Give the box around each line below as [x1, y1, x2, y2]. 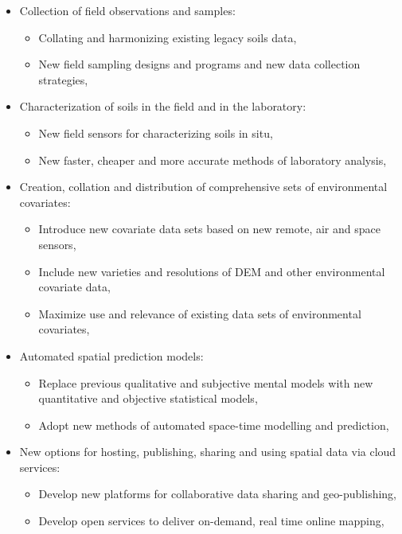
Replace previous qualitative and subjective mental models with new [38, 374, 373, 391]
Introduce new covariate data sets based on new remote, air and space [38, 220, 381, 237]
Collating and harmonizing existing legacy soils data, [38, 29, 297, 45]
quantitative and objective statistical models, [38, 390, 258, 407]
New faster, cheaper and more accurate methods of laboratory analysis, [38, 151, 387, 168]
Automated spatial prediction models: [19, 347, 204, 364]
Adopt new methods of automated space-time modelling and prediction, [38, 416, 389, 433]
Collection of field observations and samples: [19, 2, 236, 18]
